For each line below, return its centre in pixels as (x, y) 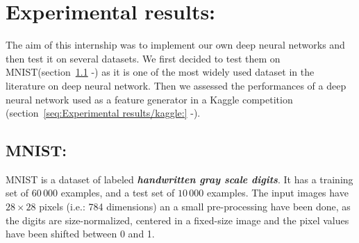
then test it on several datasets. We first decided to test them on (143, 58)
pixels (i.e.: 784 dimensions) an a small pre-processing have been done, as (195, 207)
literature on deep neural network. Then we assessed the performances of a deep (176, 85)
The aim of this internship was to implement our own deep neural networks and (175, 45)
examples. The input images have (277, 193)
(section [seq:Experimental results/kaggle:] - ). (103, 113)
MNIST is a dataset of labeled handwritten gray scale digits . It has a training (179, 179)
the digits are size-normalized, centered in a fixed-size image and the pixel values (177, 220)
